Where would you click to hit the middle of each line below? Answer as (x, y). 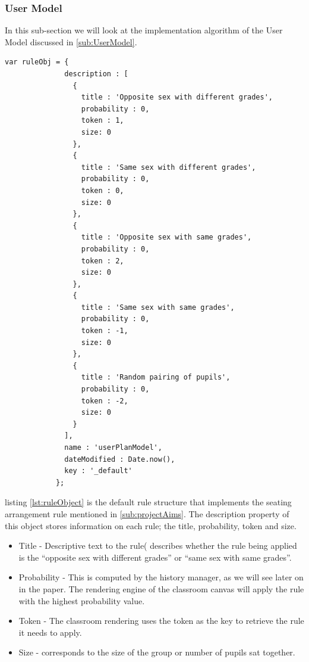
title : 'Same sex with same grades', (158, 307)
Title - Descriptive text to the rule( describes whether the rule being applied (158, 546)
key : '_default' (98, 471)
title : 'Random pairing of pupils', (156, 377)
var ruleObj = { (37, 62)
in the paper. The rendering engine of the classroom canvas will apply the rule (161, 588)
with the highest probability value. (82, 600)
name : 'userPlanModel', (113, 447)
